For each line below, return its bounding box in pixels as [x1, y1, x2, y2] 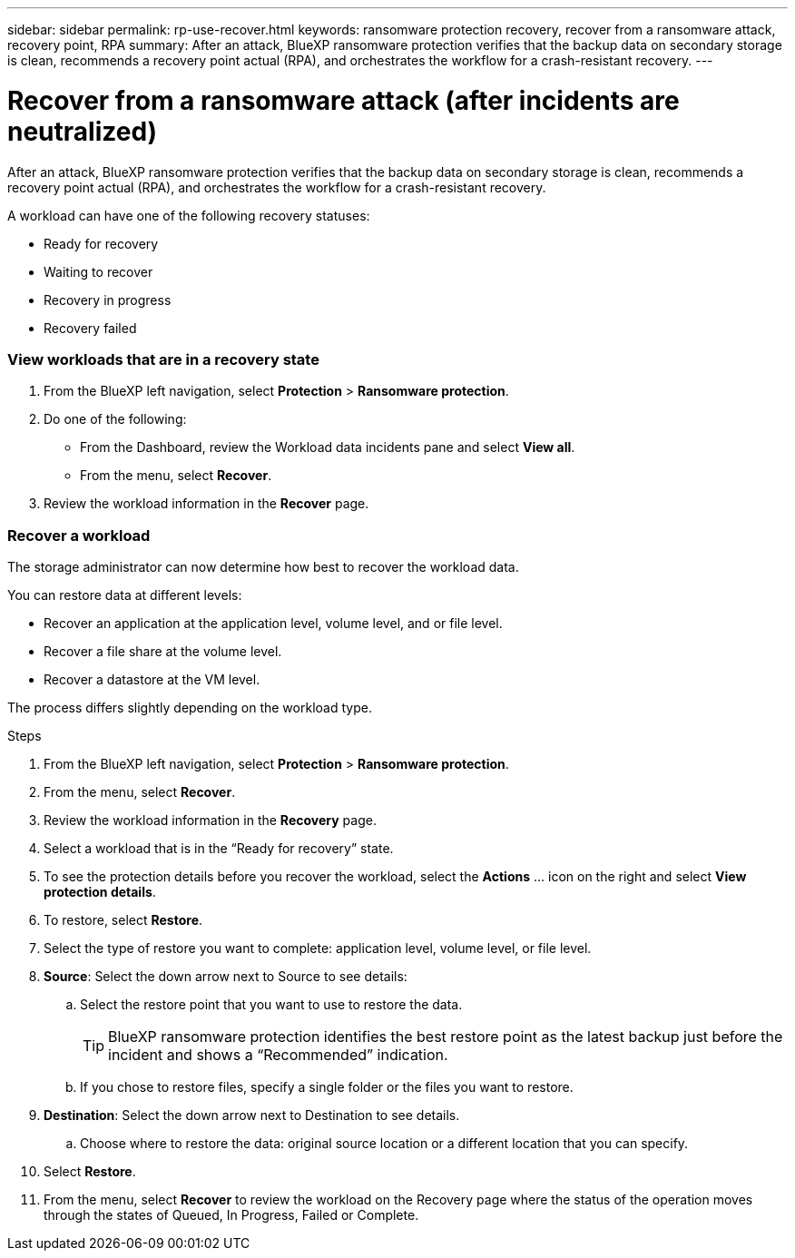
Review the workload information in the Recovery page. [44, 812, 377, 828]
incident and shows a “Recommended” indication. [108, 1046, 448, 1064]
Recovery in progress [44, 291, 172, 308]
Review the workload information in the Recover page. [44, 496, 369, 512]
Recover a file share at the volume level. [44, 644, 282, 659]
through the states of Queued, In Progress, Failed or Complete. [44, 1207, 419, 1223]
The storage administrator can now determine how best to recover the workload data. [7, 559, 519, 575]
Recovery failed [44, 319, 137, 336]
